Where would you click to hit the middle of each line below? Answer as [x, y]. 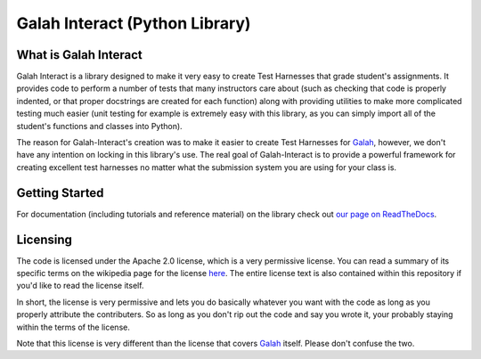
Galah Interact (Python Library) [134, 23]
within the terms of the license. [73, 327]
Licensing [45, 239]
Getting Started [60, 193]
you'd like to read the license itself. [80, 286]
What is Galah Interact [79, 55]
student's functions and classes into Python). [99, 126]
